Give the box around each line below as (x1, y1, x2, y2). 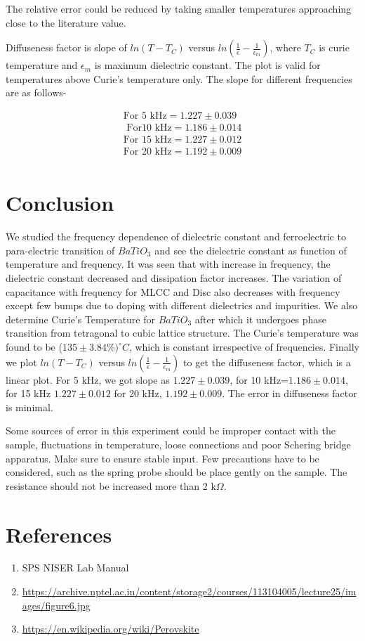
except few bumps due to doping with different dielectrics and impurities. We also (6, 298, 358, 313)
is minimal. (6, 399, 53, 414)
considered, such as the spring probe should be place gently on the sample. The (6, 465, 347, 479)
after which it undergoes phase (194, 311, 327, 326)
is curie (319, 40, 350, 55)
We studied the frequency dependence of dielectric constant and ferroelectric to (6, 229, 346, 244)
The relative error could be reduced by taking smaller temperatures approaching (6, 1, 352, 15)
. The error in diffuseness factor (222, 386, 357, 401)
